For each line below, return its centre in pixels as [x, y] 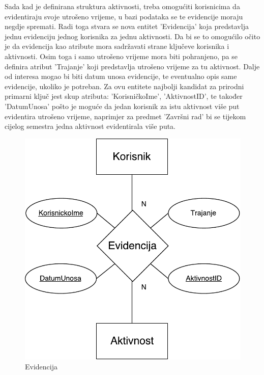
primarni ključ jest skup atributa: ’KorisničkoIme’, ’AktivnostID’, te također [124, 96]
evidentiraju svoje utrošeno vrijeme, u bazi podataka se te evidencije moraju [124, 16]
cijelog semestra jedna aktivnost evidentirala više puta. [90, 126]
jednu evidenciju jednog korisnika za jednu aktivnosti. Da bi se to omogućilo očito [133, 36]
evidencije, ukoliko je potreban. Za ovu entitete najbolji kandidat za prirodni [124, 86]
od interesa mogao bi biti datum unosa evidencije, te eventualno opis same [121, 76]
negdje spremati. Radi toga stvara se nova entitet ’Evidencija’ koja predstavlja [127, 26]
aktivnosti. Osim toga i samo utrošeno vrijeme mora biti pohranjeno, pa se [121, 56]
